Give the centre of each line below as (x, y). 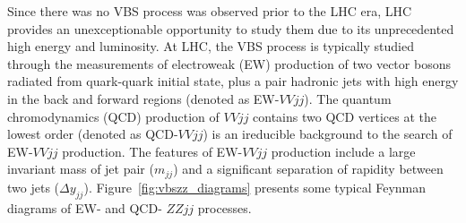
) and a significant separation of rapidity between (308, 169)
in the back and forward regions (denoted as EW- (143, 98)
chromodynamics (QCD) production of (113, 116)
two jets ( (34, 187)
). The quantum (348, 98)
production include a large (343, 151)
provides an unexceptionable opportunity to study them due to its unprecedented (231, 28)
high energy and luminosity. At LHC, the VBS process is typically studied (211, 46)
